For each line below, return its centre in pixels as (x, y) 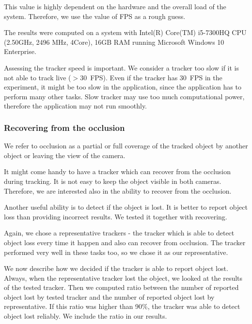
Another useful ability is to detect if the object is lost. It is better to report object (126, 207)
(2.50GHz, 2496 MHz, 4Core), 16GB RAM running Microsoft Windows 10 (114, 42)
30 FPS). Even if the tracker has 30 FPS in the (151, 77)
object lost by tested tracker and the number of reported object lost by (109, 297)
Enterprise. (20, 51)
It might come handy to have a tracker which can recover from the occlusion (118, 171)
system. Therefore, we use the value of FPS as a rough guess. (95, 16)
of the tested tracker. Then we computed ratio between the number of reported (121, 287)
